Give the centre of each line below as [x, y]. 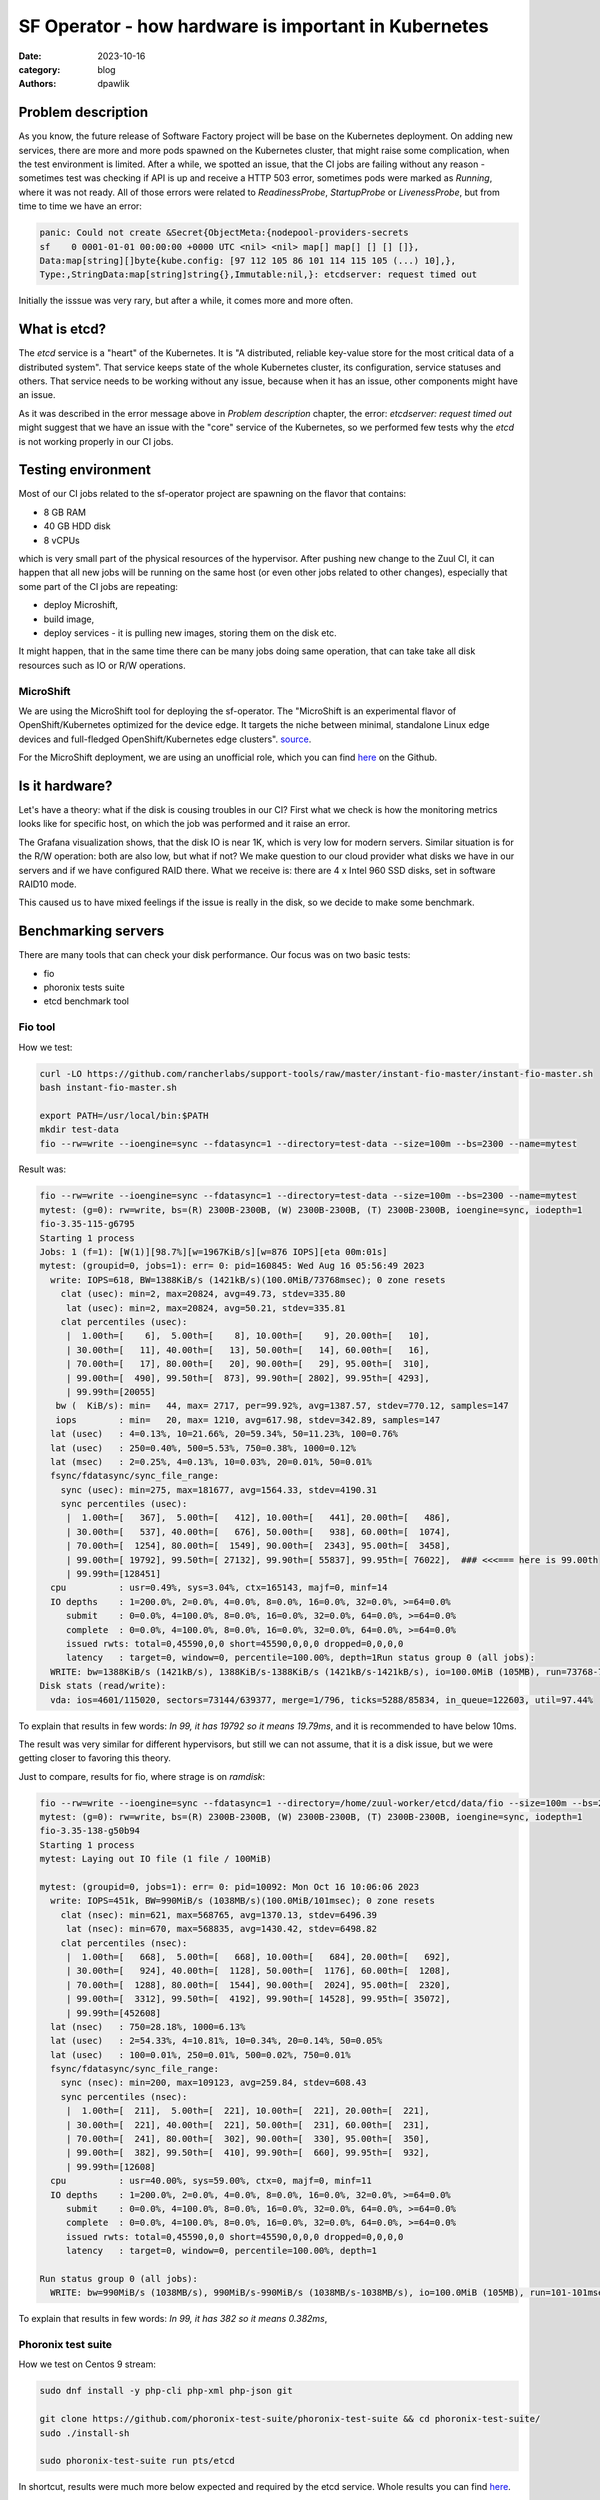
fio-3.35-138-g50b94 [89, 1831]
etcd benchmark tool [86, 1001]
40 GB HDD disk [77, 526]
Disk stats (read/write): [103, 1686]
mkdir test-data [79, 1129]
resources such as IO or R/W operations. [102, 665]
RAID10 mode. [47, 884]
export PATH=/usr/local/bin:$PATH [124, 1115]
